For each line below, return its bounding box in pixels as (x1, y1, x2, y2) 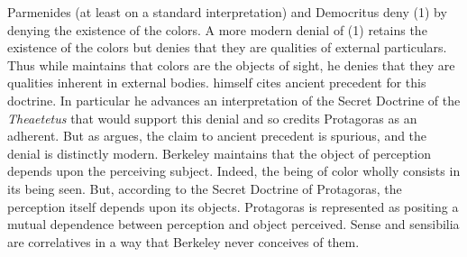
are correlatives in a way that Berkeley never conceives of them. (7, 232, 360, 251)
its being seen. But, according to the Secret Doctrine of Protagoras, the (7, 179, 402, 197)
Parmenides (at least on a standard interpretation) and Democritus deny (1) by (7, 3, 447, 21)
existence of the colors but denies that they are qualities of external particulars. (7, 38, 447, 57)
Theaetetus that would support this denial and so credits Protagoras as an (7, 108, 417, 127)
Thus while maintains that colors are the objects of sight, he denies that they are (7, 55, 455, 74)
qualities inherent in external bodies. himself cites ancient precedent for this (7, 73, 426, 92)
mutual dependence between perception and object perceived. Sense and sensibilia (7, 215, 460, 234)
